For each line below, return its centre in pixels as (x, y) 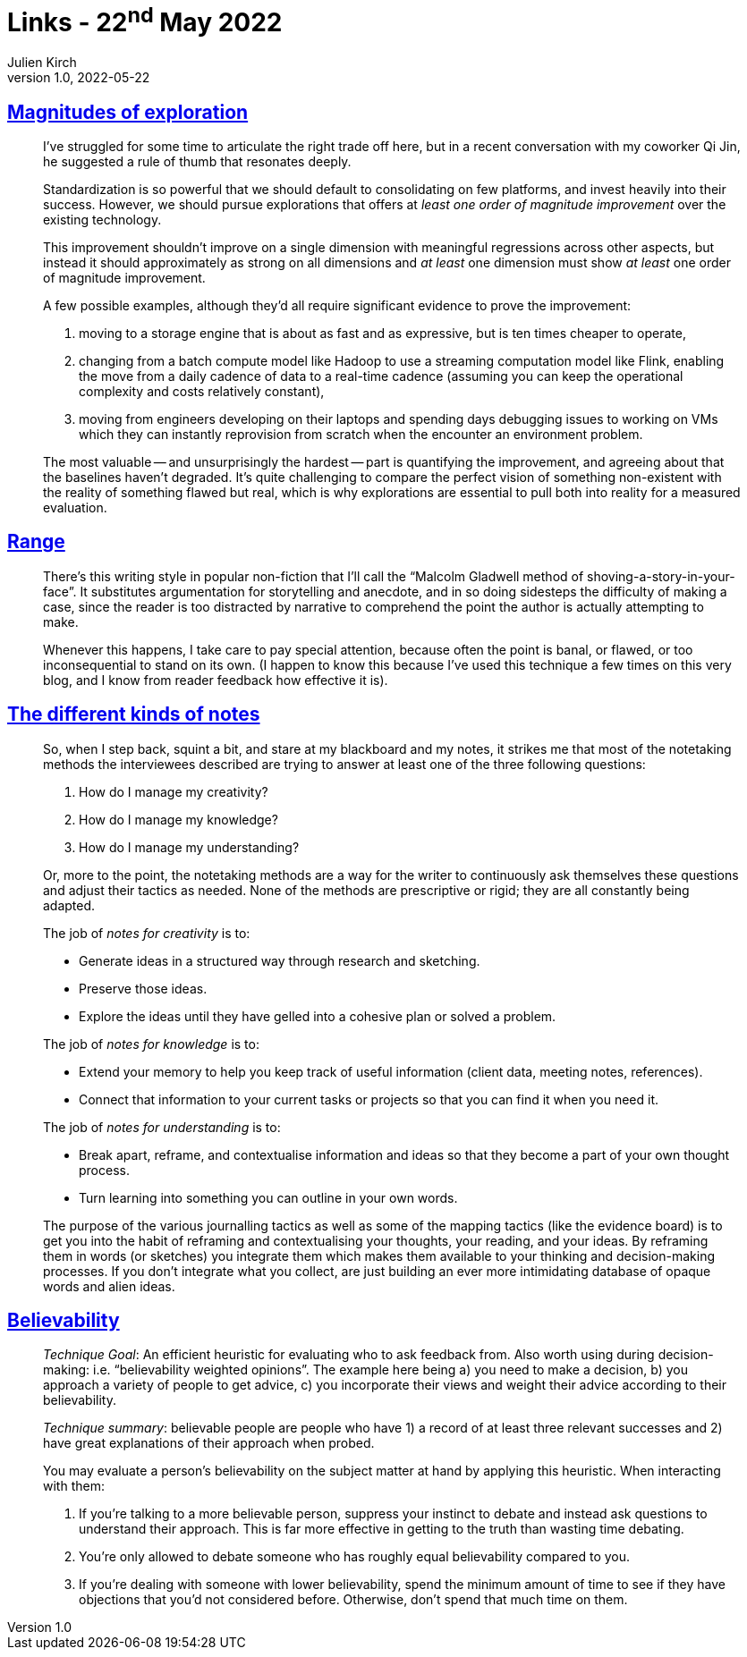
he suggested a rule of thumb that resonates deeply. (197, 161)
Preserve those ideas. (143, 988)
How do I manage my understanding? (189, 847)
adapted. (69, 905)
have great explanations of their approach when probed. (209, 1443)
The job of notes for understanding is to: (162, 1127)
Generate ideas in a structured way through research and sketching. (280, 960)
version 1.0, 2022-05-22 (79, 78)
